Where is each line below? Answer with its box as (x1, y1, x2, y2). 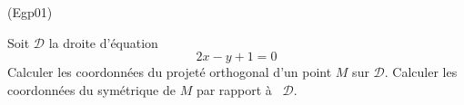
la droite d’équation (48, 33, 158, 52)
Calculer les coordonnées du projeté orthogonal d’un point (7, 62, 332, 81)
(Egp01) (7, 3, 53, 21)
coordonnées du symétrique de (7, 80, 176, 99)
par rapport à (196, 80, 272, 99)
